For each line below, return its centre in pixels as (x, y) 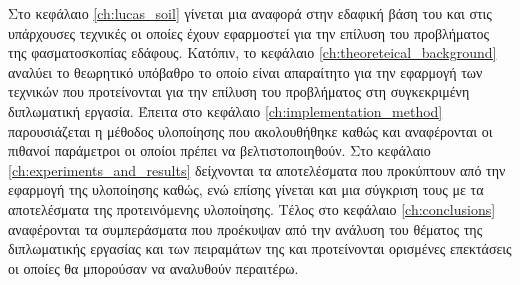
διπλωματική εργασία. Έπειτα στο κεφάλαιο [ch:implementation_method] (225, 110)
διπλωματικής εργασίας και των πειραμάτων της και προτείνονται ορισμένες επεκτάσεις (260, 248)
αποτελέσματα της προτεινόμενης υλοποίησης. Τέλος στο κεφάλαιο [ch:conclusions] (252, 208)
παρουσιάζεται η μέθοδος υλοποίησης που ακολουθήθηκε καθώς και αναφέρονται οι (250, 130)
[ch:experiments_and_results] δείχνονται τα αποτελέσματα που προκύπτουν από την (257, 169)
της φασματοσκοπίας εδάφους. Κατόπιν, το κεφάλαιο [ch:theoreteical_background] (252, 52)
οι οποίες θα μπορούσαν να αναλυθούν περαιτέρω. (153, 267)
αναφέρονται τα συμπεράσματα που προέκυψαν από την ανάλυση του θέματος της (245, 228)
